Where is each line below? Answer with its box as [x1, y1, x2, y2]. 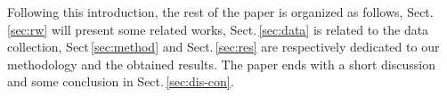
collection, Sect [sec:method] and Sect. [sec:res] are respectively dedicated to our [7, 37, 440, 56]
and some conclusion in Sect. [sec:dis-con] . [7, 72, 234, 91]
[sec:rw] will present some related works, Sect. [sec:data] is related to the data [7, 20, 429, 38]
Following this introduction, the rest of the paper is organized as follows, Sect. [7, 3, 434, 20]
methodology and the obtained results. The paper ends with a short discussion [7, 54, 435, 73]
